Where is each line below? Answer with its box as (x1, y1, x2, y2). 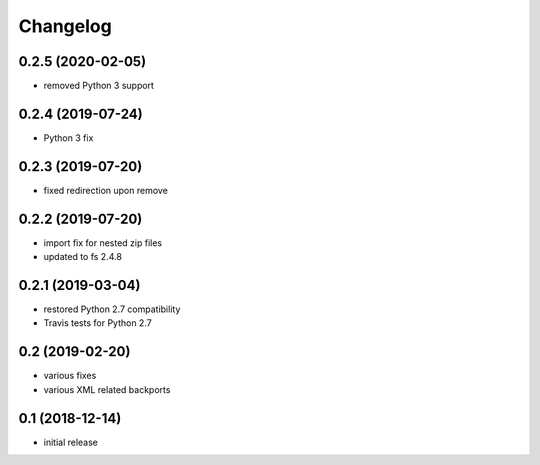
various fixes (43, 370, 97, 382)
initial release (43, 436, 99, 448)
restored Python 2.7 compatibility (43, 303, 181, 315)
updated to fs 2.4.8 (43, 251, 122, 263)
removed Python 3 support (43, 80, 155, 92)
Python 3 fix (43, 131, 94, 144)
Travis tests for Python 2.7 (43, 317, 152, 329)
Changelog (18, 15, 112, 37)
